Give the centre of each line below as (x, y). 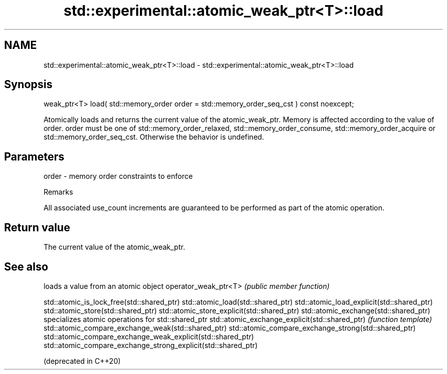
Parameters (34, 156)
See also (26, 266)
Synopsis (28, 85)
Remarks (58, 192)
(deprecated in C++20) (82, 361)
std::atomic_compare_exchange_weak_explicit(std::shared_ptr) (149, 336)
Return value (37, 227)
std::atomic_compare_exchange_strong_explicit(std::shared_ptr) (151, 345)
